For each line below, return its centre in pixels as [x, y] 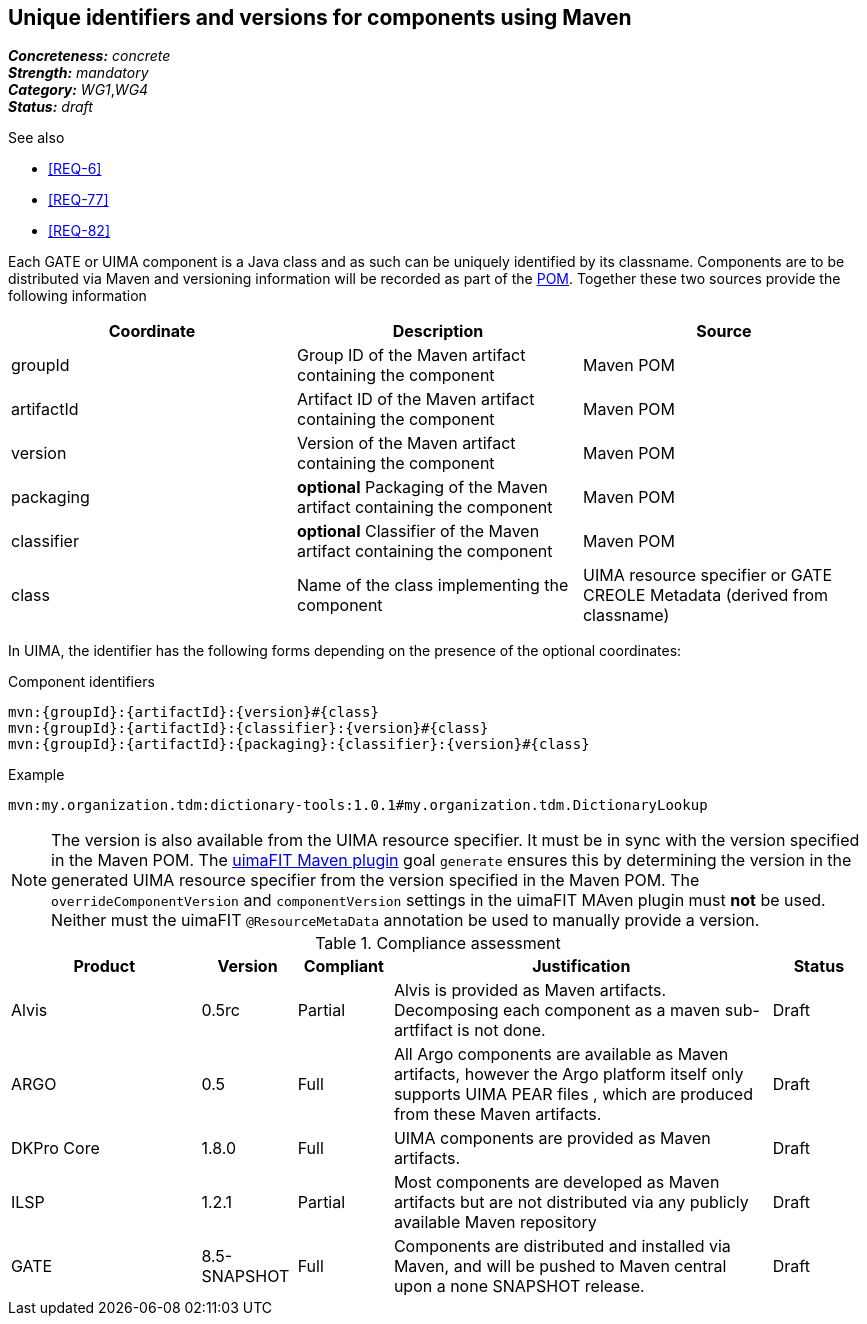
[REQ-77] [78, 200]
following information [77, 296]
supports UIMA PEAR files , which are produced [573, 1094]
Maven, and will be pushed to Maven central [560, 1266]
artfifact [423, 1030]
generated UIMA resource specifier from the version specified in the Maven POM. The [375, 880]
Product [104, 966]
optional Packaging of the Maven [422, 487]
